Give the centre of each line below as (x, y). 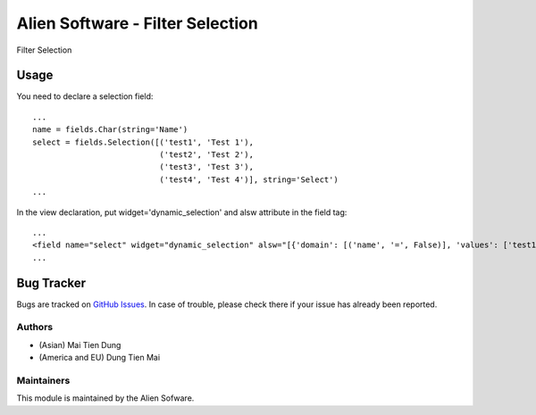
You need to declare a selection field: (85, 96)
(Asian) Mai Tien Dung (80, 344)
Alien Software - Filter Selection (137, 23)
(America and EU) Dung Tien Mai (100, 358)
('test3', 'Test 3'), (207, 167)
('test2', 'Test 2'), (207, 155)
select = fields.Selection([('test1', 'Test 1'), (143, 142)
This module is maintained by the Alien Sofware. (105, 398)
